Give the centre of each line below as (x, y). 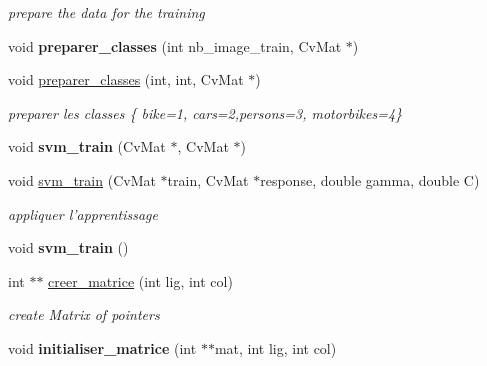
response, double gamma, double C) (370, 179)
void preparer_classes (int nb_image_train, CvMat (175, 45)
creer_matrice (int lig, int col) (140, 280)
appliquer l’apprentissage (83, 213)
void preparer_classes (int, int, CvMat (126, 79)
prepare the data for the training (106, 12)
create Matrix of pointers (84, 314)
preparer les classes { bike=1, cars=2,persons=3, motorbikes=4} (205, 112)
